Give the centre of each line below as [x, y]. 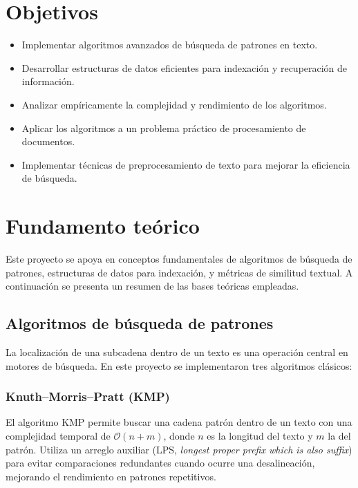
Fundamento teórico [103, 226]
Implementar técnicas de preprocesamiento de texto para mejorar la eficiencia [186, 164]
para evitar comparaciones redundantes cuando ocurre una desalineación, [160, 463]
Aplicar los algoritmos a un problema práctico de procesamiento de [164, 128]
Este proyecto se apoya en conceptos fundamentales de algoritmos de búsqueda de [179, 259]
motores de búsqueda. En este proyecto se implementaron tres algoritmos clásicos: [179, 365]
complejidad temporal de [58, 435]
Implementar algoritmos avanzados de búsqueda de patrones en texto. [170, 45]
